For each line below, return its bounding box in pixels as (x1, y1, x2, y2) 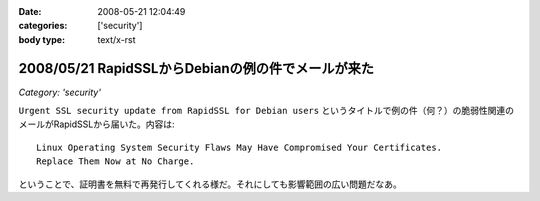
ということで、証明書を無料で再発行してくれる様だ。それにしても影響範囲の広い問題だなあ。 (18, 178, 402, 190)
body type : (18, 33, 65, 45)
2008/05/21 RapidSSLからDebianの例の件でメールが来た (18, 60, 375, 77)
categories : (18, 20, 68, 32)
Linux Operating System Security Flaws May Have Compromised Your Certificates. (36, 141, 443, 153)
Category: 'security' (18, 86, 102, 98)
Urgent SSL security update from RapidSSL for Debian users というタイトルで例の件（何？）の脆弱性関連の (18, 105, 515, 117)
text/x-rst (97, 33, 136, 45)
